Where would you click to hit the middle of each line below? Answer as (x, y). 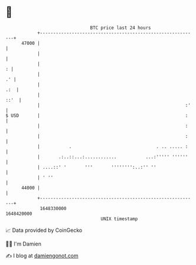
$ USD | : (97, 115)
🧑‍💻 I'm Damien (24, 244)
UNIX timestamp (119, 219)
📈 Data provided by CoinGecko (44, 230)
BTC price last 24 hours (120, 28)
